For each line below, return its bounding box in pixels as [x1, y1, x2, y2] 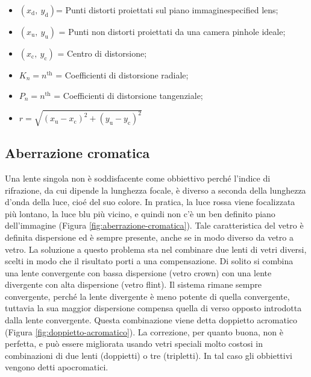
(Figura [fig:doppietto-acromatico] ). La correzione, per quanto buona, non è [5, 325, 283, 338]
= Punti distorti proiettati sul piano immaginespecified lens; [55, 4, 278, 16]
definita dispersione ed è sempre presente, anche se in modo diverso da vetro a [5, 230, 294, 243]
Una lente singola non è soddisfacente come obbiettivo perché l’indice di [5, 171, 271, 184]
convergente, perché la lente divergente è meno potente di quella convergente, [5, 290, 290, 302]
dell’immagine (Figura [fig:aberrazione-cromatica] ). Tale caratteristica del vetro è [5, 219, 304, 232]
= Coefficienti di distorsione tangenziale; [54, 89, 203, 101]
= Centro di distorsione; [57, 47, 147, 59]
